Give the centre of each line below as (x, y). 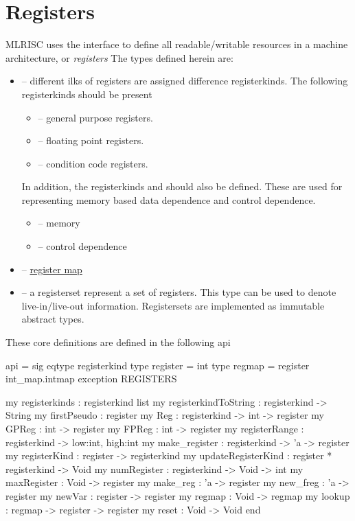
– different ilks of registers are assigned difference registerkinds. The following (185, 81)
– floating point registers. (91, 140)
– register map (52, 269)
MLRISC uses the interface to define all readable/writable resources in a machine (177, 44)
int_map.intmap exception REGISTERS (91, 379)
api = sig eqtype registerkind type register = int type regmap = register (158, 365)
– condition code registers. (93, 163)
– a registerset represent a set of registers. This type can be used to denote (179, 292)
